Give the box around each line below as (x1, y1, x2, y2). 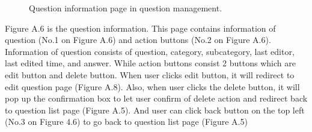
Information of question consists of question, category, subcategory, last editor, (5, 45, 295, 57)
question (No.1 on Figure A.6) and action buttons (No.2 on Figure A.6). (5, 33, 271, 46)
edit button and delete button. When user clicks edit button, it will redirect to (5, 68, 295, 81)
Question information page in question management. (29, 2, 222, 14)
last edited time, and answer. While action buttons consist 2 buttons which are (5, 57, 296, 69)
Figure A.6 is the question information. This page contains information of (5, 22, 276, 34)
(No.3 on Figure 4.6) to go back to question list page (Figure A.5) (5, 115, 248, 128)
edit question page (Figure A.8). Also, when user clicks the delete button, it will (5, 80, 300, 93)
